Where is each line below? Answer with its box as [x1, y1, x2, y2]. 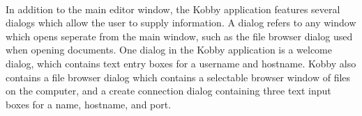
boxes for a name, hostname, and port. [6, 97, 172, 111]
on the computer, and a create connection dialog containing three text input [6, 83, 331, 98]
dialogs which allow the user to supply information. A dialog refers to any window [6, 15, 356, 30]
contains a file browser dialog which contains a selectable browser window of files [6, 69, 351, 84]
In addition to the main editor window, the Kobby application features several [6, 1, 340, 16]
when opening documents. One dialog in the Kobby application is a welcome [6, 42, 332, 57]
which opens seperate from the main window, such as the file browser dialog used [6, 28, 353, 43]
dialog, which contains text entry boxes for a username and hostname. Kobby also [6, 56, 356, 70]
